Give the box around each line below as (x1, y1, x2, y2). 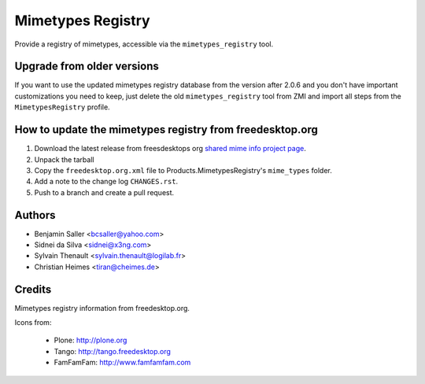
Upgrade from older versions (14, 60, 159, 73)
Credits (14, 282, 52, 296)
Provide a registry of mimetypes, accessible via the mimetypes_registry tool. (14, 39, 274, 49)
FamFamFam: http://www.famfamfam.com (54, 358, 191, 367)
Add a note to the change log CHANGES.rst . (34, 177, 179, 186)
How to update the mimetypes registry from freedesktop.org (14, 123, 319, 137)
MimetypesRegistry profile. (14, 102, 110, 112)
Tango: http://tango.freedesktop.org (54, 346, 171, 356)
